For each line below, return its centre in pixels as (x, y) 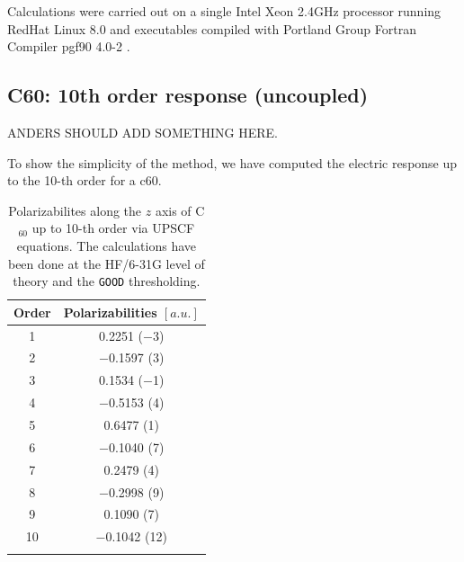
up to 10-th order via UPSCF (113, 228)
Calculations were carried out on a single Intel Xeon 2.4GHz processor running (224, 11)
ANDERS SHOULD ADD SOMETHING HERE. (143, 132)
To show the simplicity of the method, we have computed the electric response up (232, 162)
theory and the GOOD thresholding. (107, 281)
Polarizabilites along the (75, 210)
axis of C (180, 210)
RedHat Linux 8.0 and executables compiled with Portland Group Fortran (212, 28)
